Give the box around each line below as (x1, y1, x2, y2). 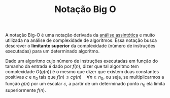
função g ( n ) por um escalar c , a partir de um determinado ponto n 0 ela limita (5, 80, 165, 88)
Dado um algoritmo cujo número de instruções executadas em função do (5, 58, 158, 64)
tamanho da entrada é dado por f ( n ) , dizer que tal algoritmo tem (5, 63, 139, 69)
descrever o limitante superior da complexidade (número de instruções (5, 43, 156, 49)
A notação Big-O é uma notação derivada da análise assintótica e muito (5, 32, 155, 38)
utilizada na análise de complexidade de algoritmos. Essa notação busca (5, 37, 157, 43)
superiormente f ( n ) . (5, 87, 47, 93)
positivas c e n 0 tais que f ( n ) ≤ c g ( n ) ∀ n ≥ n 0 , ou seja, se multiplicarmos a (5, 74, 164, 81)
